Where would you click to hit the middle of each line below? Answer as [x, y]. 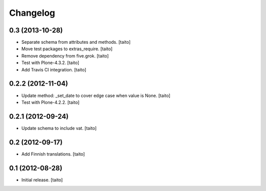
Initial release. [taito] [42, 180]
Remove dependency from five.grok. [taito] [65, 56]
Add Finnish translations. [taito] [53, 154]
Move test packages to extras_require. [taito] [67, 49]
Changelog [32, 13]
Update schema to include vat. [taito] [59, 128]
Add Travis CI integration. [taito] [54, 69]
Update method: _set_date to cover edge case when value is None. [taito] [96, 95]
